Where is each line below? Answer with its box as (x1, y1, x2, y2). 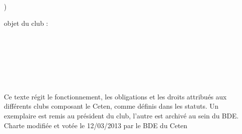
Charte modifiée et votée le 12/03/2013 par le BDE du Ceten (4, 120, 188, 130)
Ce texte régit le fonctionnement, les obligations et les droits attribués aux (4, 91, 227, 101)
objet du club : (4, 18, 48, 28)
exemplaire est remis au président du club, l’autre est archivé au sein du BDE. (4, 110, 239, 120)
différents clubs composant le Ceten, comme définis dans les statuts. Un (4, 101, 219, 111)
